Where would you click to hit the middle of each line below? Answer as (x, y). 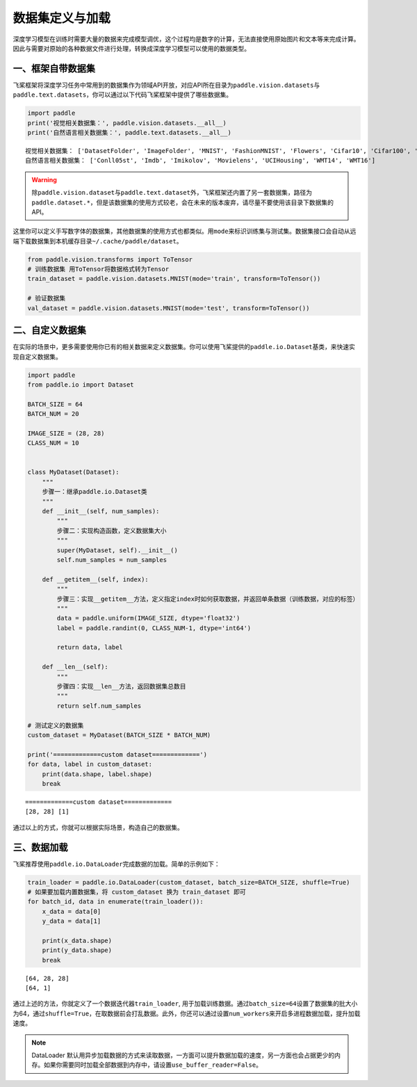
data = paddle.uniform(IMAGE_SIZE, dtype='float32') (148, 618)
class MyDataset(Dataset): (73, 472)
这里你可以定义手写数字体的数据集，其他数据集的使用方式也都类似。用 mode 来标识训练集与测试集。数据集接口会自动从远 (185, 231)
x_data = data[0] (72, 911)
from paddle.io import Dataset (81, 385)
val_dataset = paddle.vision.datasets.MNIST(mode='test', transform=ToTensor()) (169, 308)
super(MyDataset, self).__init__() (117, 550)
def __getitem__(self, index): (95, 579)
